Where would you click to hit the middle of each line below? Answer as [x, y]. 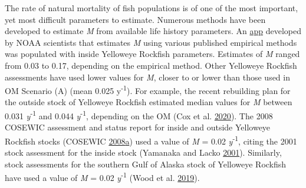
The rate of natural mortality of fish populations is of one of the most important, [152, 8]
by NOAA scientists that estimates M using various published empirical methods [151, 42]
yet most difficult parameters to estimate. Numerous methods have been [135, 19]
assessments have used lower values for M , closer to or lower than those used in [147, 77]
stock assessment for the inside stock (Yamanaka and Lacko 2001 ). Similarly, [143, 152]
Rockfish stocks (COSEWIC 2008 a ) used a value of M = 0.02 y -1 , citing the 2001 [151, 140]
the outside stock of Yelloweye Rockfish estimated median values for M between [149, 102]
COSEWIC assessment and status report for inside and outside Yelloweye [138, 127]
